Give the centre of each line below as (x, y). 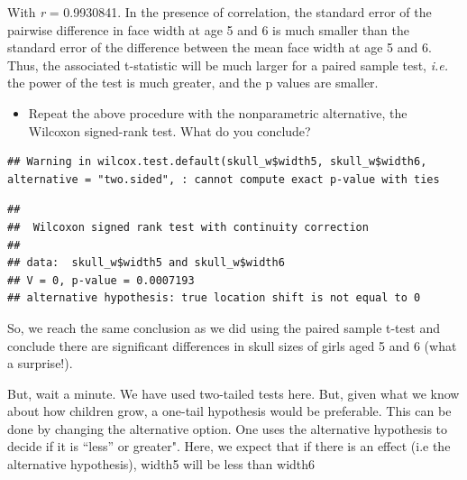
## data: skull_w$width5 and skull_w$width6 (146, 263)
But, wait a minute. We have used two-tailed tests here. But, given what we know (233, 393)
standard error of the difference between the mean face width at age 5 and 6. (220, 47)
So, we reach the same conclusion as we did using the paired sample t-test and (224, 327)
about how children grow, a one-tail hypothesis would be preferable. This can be (229, 411)
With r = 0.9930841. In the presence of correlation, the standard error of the (220, 12)
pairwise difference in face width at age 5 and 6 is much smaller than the (208, 29)
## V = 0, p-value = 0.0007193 (101, 280)
